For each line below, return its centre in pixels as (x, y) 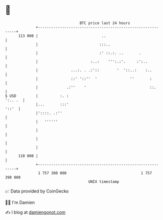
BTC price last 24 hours (105, 23)
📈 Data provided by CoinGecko (37, 191)
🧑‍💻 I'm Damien (20, 202)
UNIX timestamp (104, 182)
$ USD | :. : (37, 96)
